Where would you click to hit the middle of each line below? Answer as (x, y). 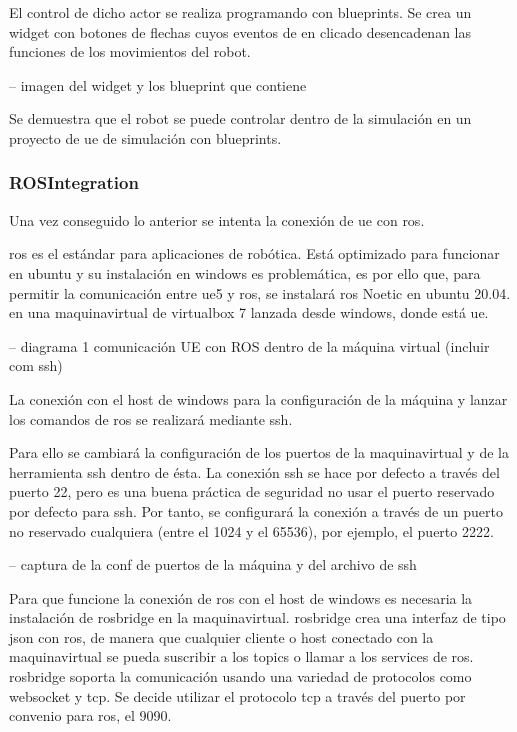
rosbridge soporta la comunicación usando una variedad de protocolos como (240, 676)
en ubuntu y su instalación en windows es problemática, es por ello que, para (245, 272)
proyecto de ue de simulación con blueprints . (145, 137)
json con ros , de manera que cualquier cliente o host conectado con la (221, 636)
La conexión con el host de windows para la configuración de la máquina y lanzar (258, 398)
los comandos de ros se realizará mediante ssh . (151, 418)
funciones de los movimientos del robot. (130, 51)
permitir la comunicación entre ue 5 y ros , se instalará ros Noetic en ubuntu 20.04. (260, 292)
